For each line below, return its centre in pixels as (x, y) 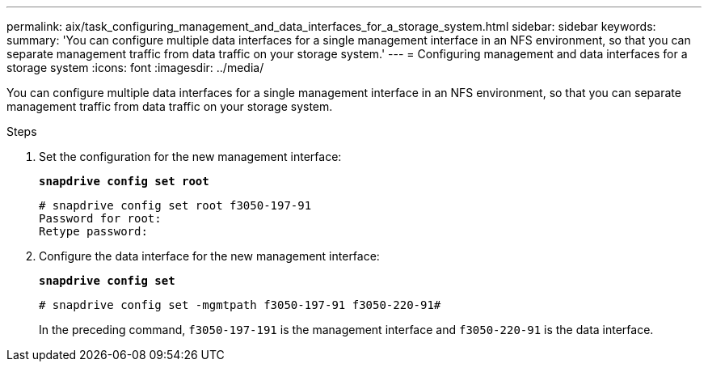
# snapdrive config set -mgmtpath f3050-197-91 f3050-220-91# (240, 305)
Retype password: (93, 231)
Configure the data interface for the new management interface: (209, 256)
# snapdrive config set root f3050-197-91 (175, 205)
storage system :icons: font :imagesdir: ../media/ (135, 68)
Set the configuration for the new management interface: (190, 157)
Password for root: (100, 218)
